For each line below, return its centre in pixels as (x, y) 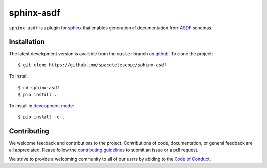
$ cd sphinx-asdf (39, 87)
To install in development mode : (42, 106)
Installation (27, 42)
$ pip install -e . (42, 117)
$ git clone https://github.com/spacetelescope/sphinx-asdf (92, 65)
